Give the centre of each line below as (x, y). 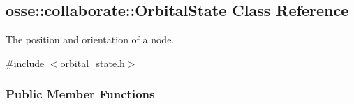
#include (25, 62)
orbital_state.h (93, 62)
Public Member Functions (80, 94)
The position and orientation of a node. (90, 39)
